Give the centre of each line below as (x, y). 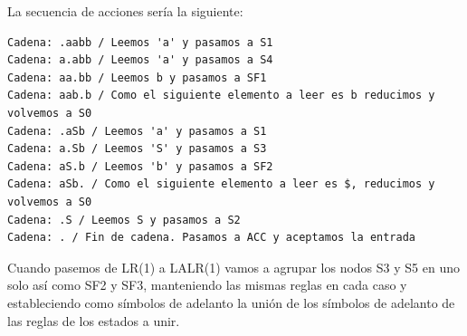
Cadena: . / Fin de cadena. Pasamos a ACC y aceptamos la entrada (212, 238)
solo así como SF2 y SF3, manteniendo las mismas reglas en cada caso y (207, 285)
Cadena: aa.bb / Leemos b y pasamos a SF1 (137, 77)
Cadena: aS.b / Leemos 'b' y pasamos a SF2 (140, 166)
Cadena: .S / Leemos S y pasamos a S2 (124, 220)
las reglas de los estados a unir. (94, 320)
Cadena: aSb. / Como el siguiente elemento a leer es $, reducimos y (221, 184)
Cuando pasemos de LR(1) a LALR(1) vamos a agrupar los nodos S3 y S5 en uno (233, 267)
